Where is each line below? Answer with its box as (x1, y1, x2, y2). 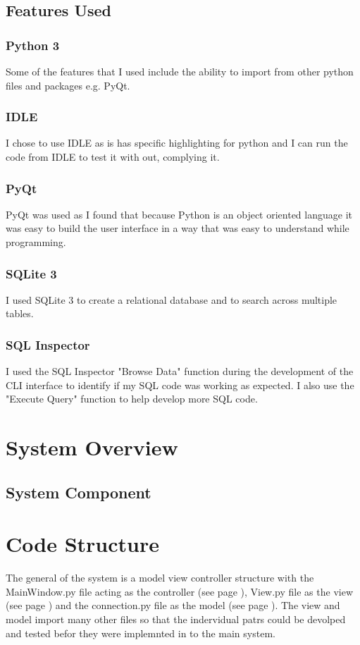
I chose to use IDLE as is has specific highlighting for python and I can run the (6, 135, 348, 150)
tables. (6, 306, 34, 321)
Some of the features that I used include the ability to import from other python (6, 64, 354, 78)
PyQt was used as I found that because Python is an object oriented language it (6, 207, 352, 221)
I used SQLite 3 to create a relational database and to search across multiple (6, 292, 337, 307)
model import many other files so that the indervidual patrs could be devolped (6, 612, 346, 627)
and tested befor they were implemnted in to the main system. (6, 625, 275, 640)
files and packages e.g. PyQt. (6, 78, 130, 92)
